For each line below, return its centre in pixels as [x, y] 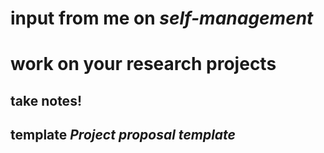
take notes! [46, 100]
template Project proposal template [123, 135]
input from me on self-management [162, 18]
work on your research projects [143, 64]
